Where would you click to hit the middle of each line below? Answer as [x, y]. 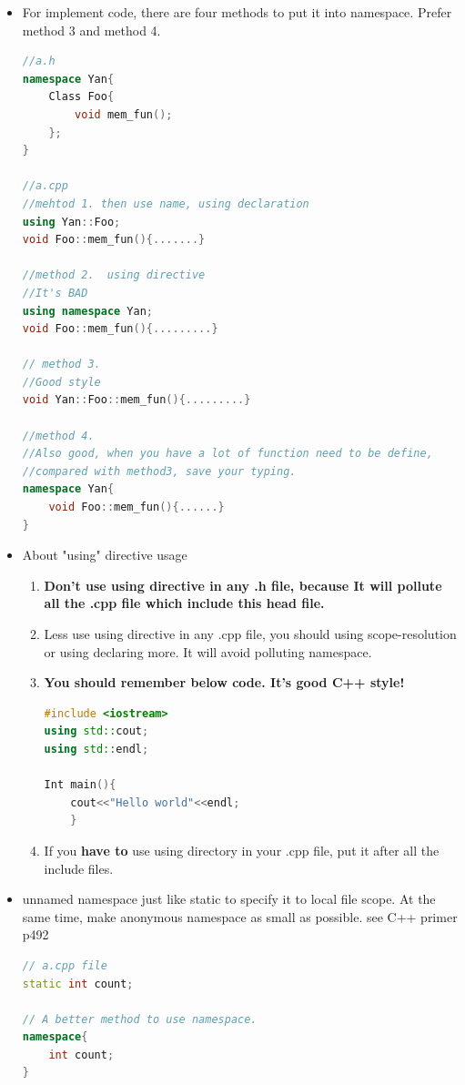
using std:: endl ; [96, 749]
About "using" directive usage [105, 555]
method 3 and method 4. [91, 30]
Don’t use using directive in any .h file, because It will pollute [243, 585]
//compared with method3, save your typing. [159, 471]
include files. [79, 868]
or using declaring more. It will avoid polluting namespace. [208, 651]
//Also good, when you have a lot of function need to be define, [227, 454]
